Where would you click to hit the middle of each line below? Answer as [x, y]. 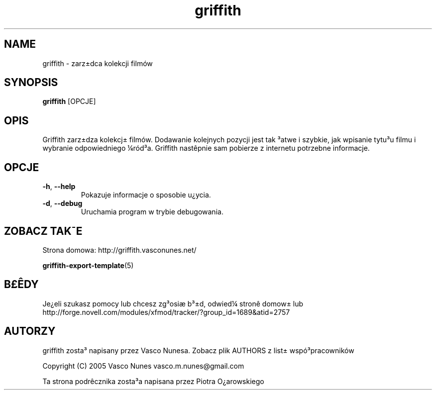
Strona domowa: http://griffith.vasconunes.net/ [119, 250]
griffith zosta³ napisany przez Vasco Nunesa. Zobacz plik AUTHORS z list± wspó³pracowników [198, 350]
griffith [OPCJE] [69, 101]
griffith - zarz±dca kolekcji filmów [98, 63]
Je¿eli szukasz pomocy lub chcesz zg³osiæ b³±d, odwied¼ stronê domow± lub [173, 303]
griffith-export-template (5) [88, 265]
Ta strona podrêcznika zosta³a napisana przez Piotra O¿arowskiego [153, 381]
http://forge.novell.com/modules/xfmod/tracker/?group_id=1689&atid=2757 [166, 312]
